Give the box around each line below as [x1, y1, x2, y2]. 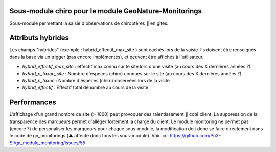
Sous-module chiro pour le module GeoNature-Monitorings [9, 7, 202, 15]
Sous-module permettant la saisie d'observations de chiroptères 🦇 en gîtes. [9, 20, 169, 26]
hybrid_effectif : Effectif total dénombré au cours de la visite [22, 84, 149, 91]
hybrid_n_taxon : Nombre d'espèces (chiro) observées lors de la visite [22, 77, 170, 83]
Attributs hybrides [9, 34, 69, 42]
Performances [9, 98, 56, 107]
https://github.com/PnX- [169, 133, 221, 139]
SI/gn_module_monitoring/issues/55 [9, 140, 85, 146]
